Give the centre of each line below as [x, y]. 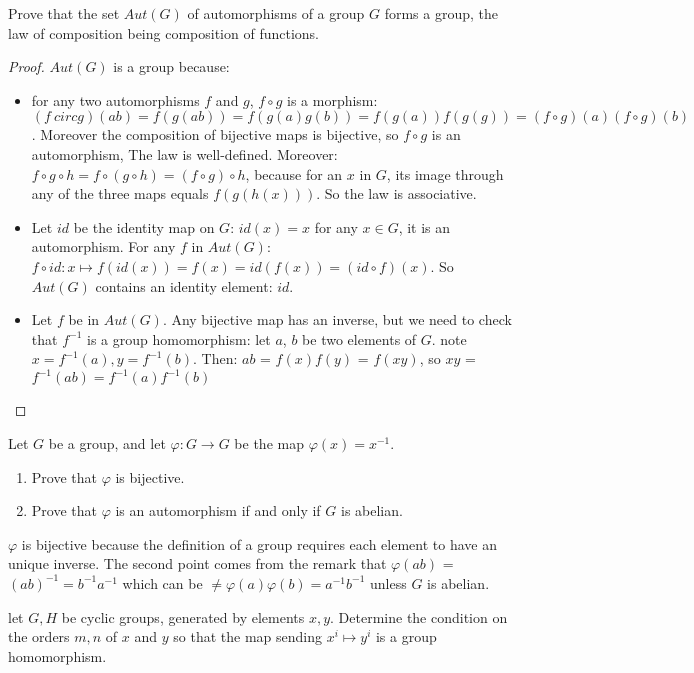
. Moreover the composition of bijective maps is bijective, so [215, 134]
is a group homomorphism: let [178, 338]
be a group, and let [107, 443]
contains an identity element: [184, 285]
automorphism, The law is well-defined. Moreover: [184, 153]
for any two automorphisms [115, 99]
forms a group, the [441, 13]
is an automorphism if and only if [218, 510]
